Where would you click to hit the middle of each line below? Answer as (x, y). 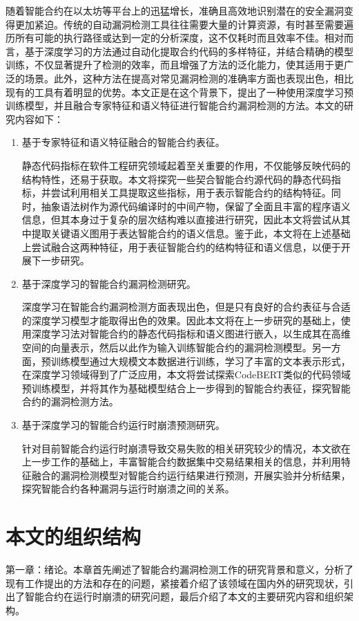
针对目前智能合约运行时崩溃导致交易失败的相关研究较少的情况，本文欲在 (186, 448)
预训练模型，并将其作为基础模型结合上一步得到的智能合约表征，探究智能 (186, 388)
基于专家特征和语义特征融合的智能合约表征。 (123, 142)
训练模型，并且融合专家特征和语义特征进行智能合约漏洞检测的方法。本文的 (175, 105)
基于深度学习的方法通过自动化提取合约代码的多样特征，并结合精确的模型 (189, 51)
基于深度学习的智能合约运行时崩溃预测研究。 (123, 425)
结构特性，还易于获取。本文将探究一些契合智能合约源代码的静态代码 (176, 179)
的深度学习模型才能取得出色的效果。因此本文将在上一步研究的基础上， (181, 320)
